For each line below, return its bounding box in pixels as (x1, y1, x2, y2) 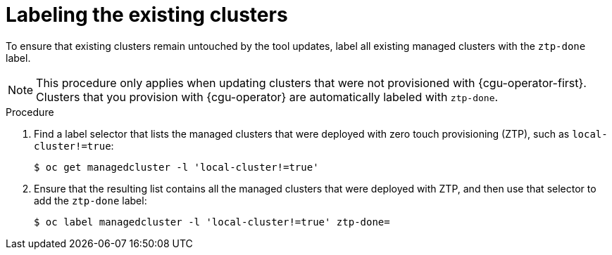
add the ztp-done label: (34, 194, 147, 207)
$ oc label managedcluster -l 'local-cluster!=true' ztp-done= (34, 216, 390, 228)
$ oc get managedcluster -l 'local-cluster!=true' (34, 161, 319, 173)
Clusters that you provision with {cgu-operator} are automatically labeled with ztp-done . (36, 89, 499, 104)
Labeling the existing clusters (6, 3, 288, 27)
